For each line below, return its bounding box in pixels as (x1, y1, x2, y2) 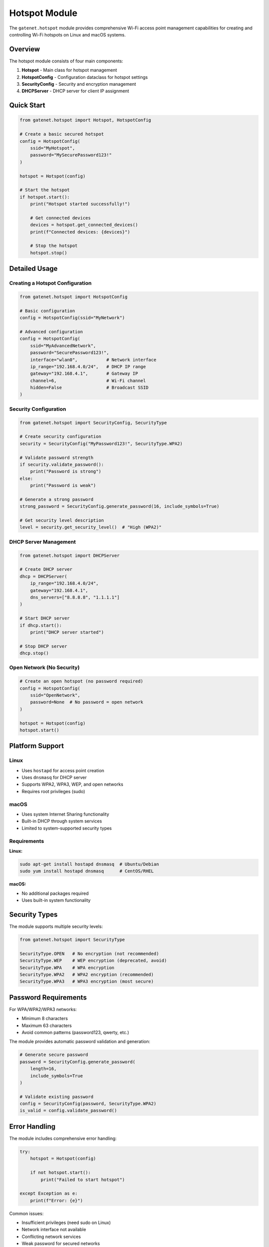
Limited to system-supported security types (21, 825, 112, 831)
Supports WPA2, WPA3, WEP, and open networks (21, 781, 124, 788)
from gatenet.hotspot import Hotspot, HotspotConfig (19, 117, 151, 123)
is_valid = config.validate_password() (19, 1108, 117, 1113)
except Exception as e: (19, 1191, 78, 1197)
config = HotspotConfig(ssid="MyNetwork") (19, 315, 125, 321)
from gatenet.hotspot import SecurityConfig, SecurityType (19, 419, 167, 425)
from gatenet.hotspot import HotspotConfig (19, 294, 128, 299)
